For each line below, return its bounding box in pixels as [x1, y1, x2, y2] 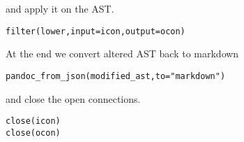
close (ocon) [6, 127, 61, 138]
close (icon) [6, 116, 61, 127]
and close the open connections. [6, 91, 141, 106]
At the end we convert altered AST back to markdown [6, 46, 239, 61]
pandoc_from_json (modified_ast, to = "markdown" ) [6, 71, 226, 81]
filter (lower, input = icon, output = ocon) [6, 26, 185, 36]
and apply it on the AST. [6, 1, 114, 15]
